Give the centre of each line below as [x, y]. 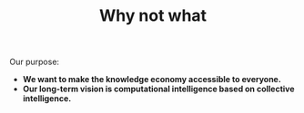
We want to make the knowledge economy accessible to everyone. [152, 80]
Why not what [153, 16]
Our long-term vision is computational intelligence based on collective [158, 89]
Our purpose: [35, 62]
